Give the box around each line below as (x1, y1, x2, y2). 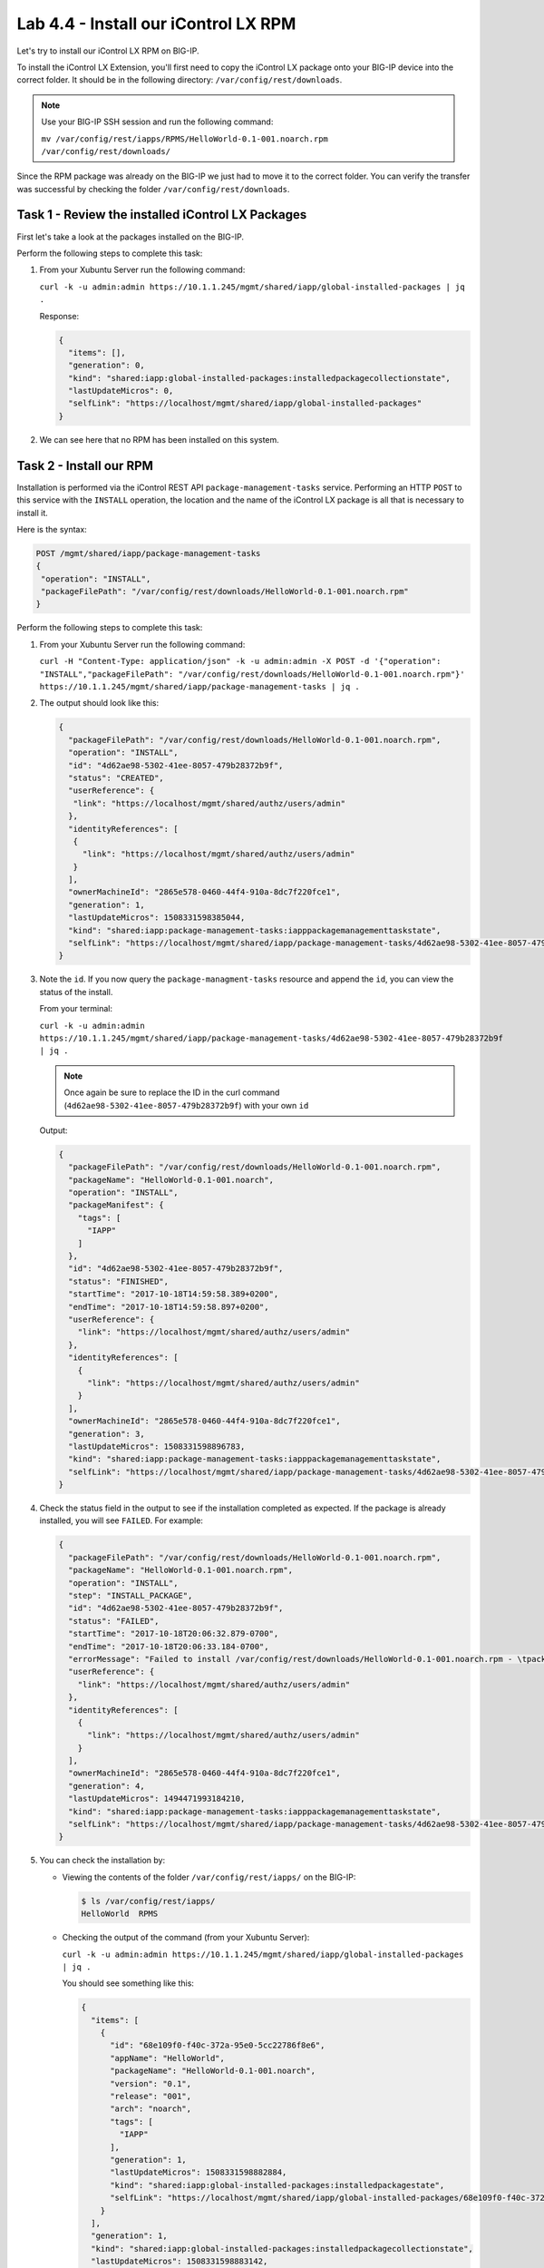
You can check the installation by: (39, 1855, 166, 1866)
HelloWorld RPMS (81, 1909, 159, 1919)
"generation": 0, (68, 360, 145, 371)
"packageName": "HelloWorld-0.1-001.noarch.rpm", (68, 1565, 294, 1576)
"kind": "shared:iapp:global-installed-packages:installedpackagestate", (110, 2180, 445, 2190)
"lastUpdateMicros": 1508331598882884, (110, 2167, 287, 2177)
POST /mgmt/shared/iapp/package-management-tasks (35, 548, 261, 558)
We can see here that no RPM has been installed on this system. (39, 434, 280, 445)
